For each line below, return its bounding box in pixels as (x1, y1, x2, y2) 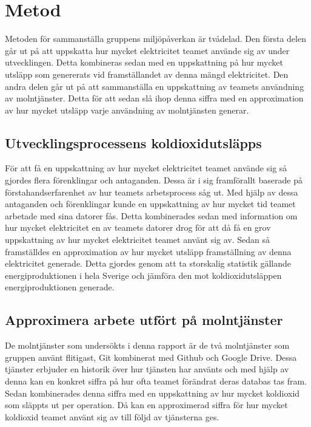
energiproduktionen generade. (5, 281, 115, 293)
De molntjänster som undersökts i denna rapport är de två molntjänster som (5, 339, 290, 352)
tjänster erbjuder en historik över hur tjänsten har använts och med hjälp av (5, 363, 289, 375)
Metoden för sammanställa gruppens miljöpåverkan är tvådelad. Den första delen (5, 32, 306, 45)
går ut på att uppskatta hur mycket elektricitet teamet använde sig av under (5, 44, 290, 56)
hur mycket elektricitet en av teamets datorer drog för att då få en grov (5, 221, 271, 234)
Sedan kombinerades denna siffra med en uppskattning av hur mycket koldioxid (5, 386, 300, 399)
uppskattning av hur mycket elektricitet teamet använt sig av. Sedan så (5, 233, 270, 246)
